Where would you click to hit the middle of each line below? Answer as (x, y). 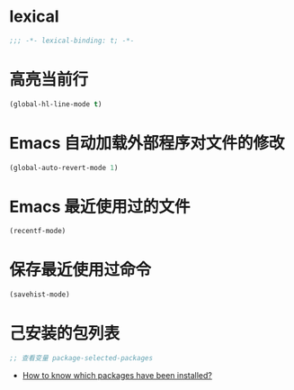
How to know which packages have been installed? (117, 375)
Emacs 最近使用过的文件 (100, 207)
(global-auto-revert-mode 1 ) (64, 168)
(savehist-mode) (40, 295)
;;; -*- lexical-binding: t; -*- (72, 41)
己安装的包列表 (65, 334)
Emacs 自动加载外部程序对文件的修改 (147, 143)
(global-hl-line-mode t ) (56, 104)
